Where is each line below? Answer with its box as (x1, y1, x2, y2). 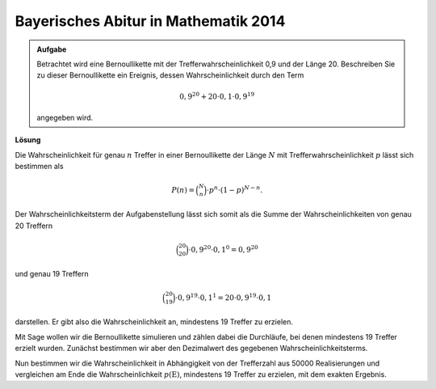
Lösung (15, 135, 41, 145)
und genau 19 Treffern (15, 269, 89, 279)
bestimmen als (15, 162, 64, 171)
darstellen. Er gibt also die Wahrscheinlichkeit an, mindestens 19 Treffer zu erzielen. (15, 317, 294, 327)
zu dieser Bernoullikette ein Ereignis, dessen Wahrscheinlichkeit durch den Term (36, 70, 304, 80)
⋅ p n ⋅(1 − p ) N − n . (206, 184, 263, 194)
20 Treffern (15, 221, 53, 230)
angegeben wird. (36, 112, 94, 122)
